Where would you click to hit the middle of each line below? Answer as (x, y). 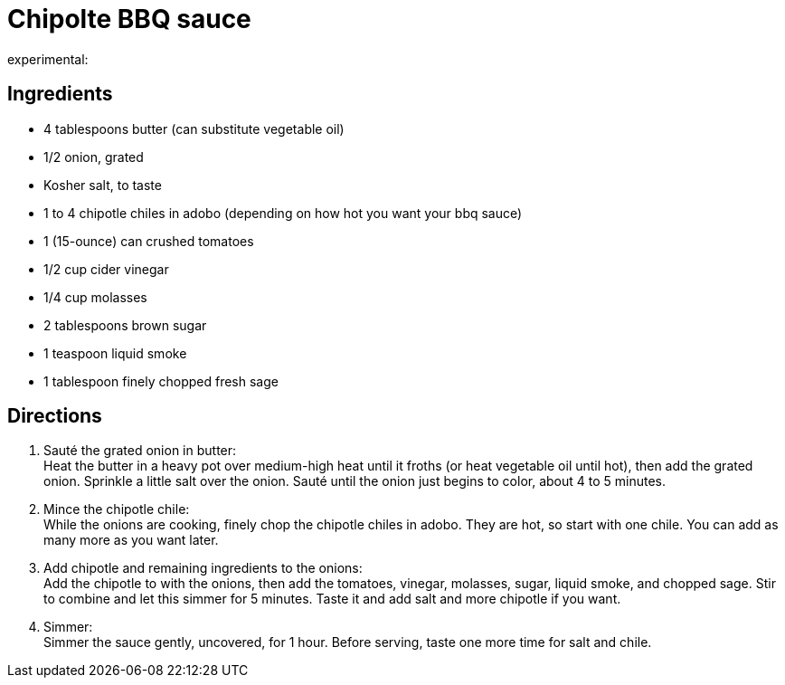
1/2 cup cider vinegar (106, 269)
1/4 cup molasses (95, 297)
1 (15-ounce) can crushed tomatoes (149, 241)
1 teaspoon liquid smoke (115, 353)
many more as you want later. (131, 540)
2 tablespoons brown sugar (125, 325)
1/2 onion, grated (94, 157)
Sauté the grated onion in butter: (140, 451)
